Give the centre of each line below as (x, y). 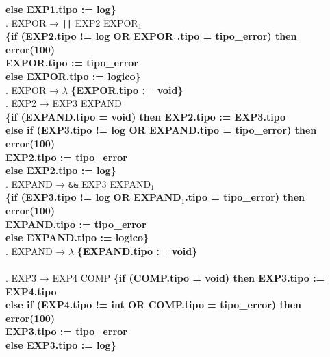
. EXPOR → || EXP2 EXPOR (72, 22)
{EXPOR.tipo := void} (127, 89)
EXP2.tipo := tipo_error (66, 157)
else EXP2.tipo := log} (61, 170)
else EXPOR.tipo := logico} (73, 76)
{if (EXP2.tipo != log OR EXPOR (90, 36)
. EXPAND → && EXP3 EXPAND (78, 183)
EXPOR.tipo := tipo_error (72, 63)
